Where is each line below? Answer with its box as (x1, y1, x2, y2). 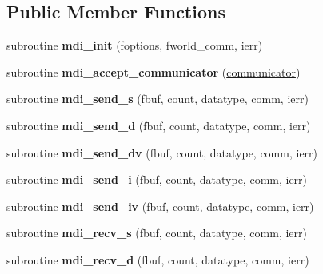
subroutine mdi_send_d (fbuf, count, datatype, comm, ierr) (6, 117, 311, 133)
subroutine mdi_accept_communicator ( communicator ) (6, 63, 301, 80)
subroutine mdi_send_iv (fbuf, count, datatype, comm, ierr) (6, 197, 314, 214)
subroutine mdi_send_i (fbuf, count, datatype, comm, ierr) (6, 171, 308, 188)
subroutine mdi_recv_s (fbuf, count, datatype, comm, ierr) (6, 224, 307, 241)
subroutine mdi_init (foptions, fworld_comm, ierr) (6, 37, 263, 54)
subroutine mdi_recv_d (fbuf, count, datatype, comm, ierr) (6, 251, 309, 268)
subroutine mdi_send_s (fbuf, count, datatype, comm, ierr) (6, 90, 309, 107)
